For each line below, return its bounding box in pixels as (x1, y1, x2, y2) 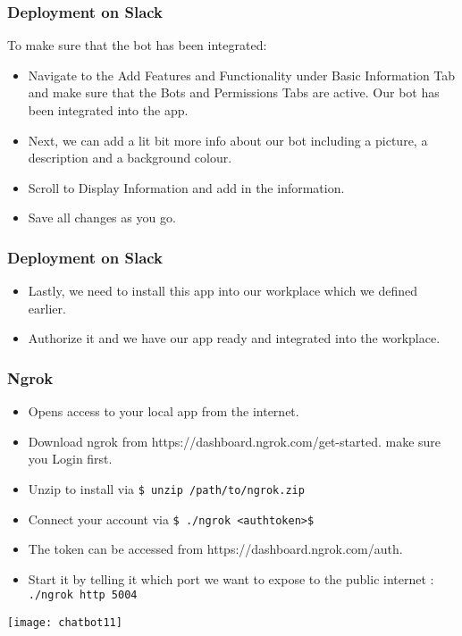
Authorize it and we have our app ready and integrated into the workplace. (28, 329, 441, 347)
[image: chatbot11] (7, 616, 122, 630)
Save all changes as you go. (28, 208, 176, 227)
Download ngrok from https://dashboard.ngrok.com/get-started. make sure (28, 431, 441, 450)
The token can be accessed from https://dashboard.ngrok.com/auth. (28, 540, 403, 558)
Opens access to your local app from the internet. (28, 402, 299, 421)
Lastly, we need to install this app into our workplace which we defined (28, 281, 418, 300)
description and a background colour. (28, 148, 232, 167)
